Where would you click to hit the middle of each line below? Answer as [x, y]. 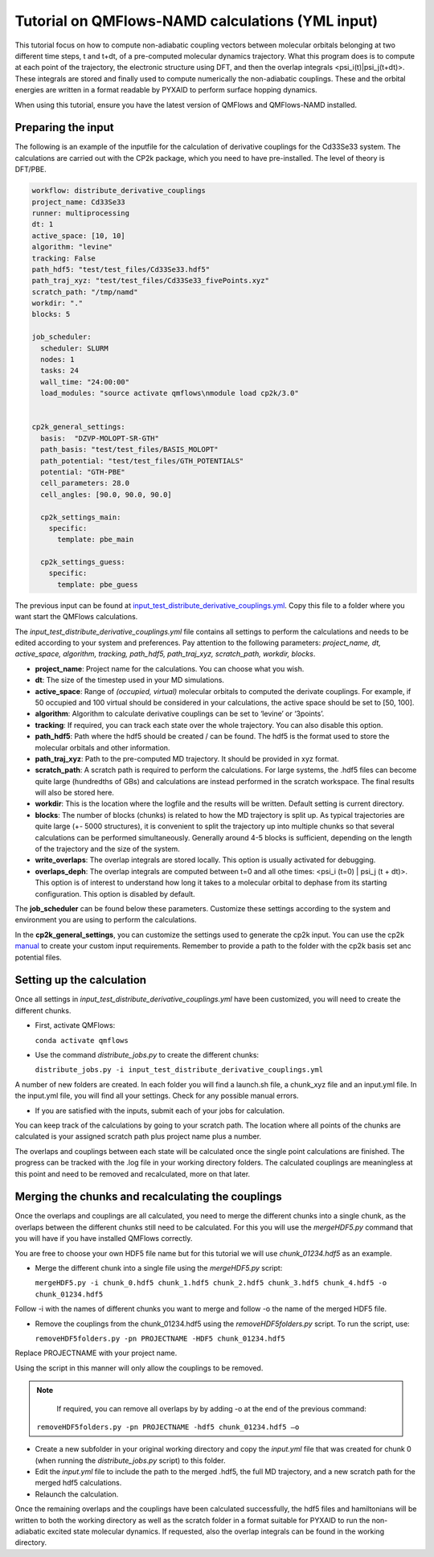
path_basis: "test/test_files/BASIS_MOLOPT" [129, 450]
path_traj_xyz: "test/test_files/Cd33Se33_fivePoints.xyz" [150, 281]
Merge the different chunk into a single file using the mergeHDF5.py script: [159, 1268]
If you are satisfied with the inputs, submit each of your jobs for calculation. [160, 1111]
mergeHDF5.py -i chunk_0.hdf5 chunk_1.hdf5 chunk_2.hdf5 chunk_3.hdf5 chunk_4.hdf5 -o [211, 1283]
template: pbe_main [96, 540]
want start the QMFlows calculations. [76, 617]
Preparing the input [64, 127]
